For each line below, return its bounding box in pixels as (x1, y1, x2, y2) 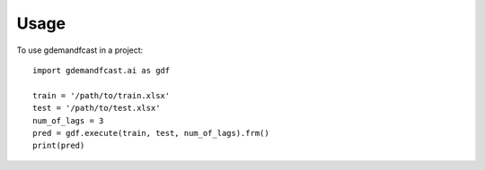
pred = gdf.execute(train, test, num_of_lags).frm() (32, 128, 269, 138)
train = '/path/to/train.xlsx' (32, 90, 171, 100)
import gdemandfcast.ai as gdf (32, 65, 171, 75)
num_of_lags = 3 (32, 115, 104, 125)
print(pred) (32, 140, 85, 151)
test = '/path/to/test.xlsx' (32, 103, 161, 114)
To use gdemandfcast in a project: (16, 45, 144, 55)
